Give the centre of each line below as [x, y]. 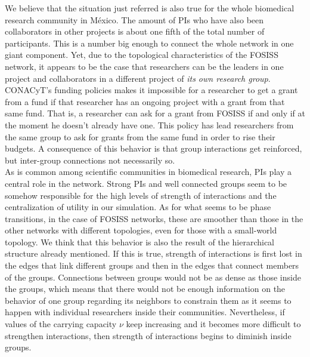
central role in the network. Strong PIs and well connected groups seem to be [146, 183]
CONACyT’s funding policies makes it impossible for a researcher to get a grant [151, 90]
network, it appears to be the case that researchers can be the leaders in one [144, 66]
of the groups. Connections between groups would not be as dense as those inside [153, 277]
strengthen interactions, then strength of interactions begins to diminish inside [148, 335]
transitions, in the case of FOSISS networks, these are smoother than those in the [154, 218]
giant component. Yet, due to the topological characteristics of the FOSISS [142, 55]
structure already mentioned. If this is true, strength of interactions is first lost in [154, 253]
